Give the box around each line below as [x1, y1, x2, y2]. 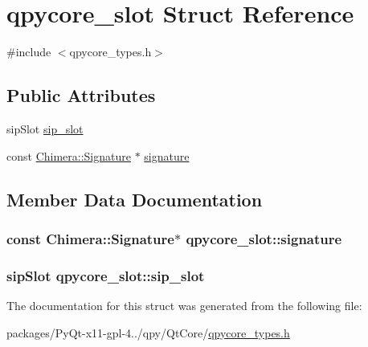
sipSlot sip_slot [6, 120, 84, 137]
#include [6, 43, 51, 60]
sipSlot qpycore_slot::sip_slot [6, 265, 205, 285]
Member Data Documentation [6, 186, 263, 211]
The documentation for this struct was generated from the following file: [6, 296, 362, 313]
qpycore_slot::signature [186, 228, 342, 248]
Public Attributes [6, 83, 156, 108]
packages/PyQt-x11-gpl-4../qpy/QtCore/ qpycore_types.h [6, 324, 290, 341]
